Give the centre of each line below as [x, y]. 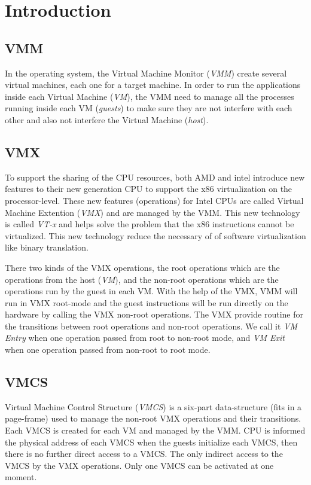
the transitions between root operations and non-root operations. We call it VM [151, 326]
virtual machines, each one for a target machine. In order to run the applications [153, 85]
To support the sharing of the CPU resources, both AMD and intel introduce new [155, 177]
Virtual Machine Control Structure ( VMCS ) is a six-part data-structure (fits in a [153, 406]
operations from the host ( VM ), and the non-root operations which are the [142, 279]
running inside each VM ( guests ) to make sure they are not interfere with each [149, 108]
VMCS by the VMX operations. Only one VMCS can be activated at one [139, 465]
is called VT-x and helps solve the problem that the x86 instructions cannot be [150, 224]
